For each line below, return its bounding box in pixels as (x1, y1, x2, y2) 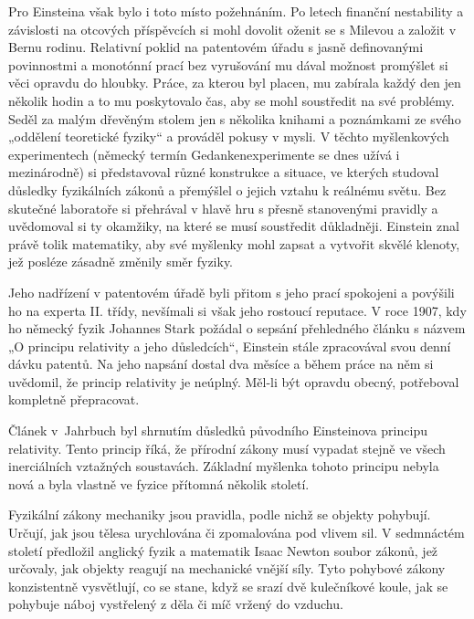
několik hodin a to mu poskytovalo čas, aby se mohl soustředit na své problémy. (8, 90, 455, 110)
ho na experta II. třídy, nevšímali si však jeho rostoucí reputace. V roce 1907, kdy (8, 300, 467, 320)
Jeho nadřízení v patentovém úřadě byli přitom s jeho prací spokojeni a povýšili (8, 282, 455, 301)
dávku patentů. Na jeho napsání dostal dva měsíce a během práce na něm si (8, 354, 434, 373)
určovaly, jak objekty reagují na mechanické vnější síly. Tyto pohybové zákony (8, 559, 446, 578)
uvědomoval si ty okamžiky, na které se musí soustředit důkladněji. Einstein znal (8, 216, 459, 236)
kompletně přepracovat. (8, 390, 140, 409)
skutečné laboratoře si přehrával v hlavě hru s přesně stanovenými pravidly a (8, 198, 438, 217)
